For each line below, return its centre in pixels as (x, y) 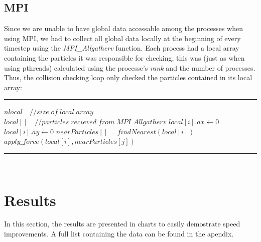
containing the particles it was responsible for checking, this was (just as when (124, 57)
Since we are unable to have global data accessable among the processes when (123, 28)
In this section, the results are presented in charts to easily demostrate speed (122, 224)
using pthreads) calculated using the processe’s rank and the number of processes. (130, 67)
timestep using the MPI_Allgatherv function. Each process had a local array (122, 48)
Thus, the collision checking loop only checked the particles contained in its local (128, 77)
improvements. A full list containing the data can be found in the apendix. (119, 234)
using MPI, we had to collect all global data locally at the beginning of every (122, 38)
